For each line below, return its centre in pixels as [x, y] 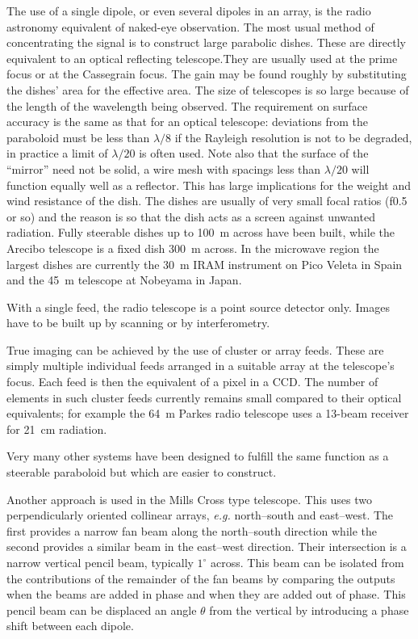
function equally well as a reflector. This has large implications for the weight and [209, 185]
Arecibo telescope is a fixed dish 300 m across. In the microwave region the [193, 248]
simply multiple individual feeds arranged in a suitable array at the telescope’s [201, 366]
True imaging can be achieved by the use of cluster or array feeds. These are [195, 349]
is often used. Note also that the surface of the [254, 153]
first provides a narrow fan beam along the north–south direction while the [192, 530]
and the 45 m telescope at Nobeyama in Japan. [124, 280]
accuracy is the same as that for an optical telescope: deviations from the [188, 122]
